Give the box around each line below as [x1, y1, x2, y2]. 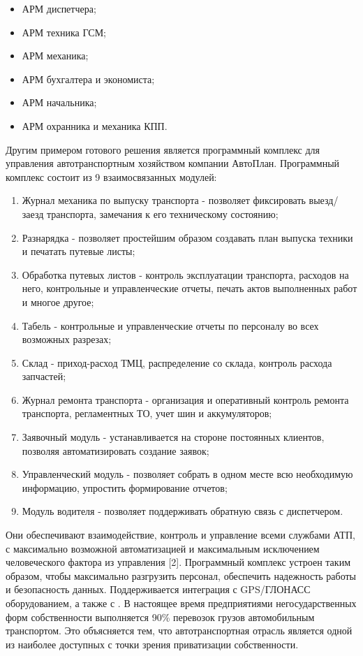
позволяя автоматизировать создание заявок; [22, 443, 209, 458]
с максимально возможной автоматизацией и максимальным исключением [6, 541, 320, 555]
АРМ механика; [22, 48, 89, 63]
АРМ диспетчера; [22, 1, 96, 15]
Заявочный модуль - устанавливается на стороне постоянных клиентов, [22, 430, 325, 444]
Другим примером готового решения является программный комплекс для [6, 142, 320, 156]
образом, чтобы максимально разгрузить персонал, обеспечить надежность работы [6, 568, 357, 583]
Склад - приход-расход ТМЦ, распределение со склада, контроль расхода [22, 355, 332, 370]
